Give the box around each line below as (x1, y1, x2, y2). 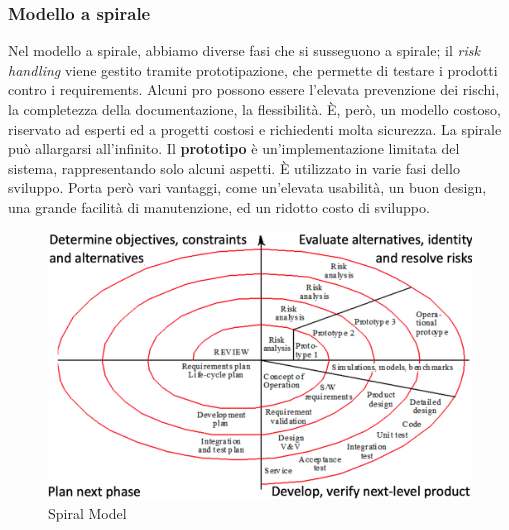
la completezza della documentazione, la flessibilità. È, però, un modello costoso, (8, 99, 501, 119)
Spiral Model (48, 502, 127, 523)
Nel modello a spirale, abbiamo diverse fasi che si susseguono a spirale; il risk (8, 40, 480, 61)
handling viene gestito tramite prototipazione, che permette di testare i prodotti (8, 59, 498, 80)
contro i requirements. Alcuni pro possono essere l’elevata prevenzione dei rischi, (8, 79, 500, 100)
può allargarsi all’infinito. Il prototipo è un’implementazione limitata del (8, 138, 460, 159)
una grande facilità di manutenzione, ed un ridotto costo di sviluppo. (8, 196, 430, 217)
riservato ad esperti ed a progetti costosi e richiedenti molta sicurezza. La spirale (8, 118, 502, 139)
